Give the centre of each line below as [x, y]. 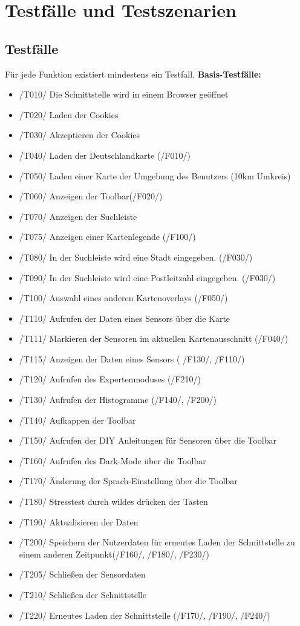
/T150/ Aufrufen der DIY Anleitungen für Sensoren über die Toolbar [148, 440]
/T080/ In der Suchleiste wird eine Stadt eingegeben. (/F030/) [136, 257]
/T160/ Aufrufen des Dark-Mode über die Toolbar [112, 460]
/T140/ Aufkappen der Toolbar [77, 420]
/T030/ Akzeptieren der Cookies [80, 135]
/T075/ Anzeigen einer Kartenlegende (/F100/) [107, 237]
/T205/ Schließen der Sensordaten [82, 574]
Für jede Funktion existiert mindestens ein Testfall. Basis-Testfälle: [133, 74]
